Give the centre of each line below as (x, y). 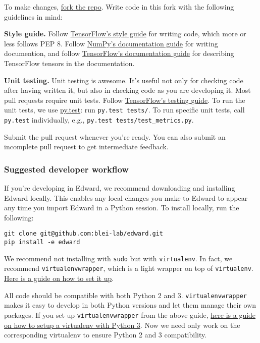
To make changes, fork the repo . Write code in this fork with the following (119, 7)
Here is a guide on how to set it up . (59, 278)
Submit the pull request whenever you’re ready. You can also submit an (115, 136)
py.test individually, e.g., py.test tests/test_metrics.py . (99, 120)
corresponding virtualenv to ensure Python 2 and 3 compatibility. (106, 335)
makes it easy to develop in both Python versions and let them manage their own (130, 305)
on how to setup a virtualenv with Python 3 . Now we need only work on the (122, 325)
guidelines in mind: (33, 16)
